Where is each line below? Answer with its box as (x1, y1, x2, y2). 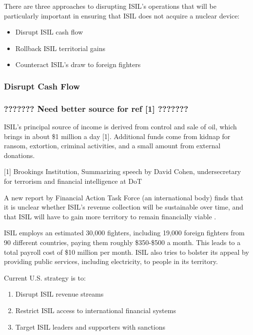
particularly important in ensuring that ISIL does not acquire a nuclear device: (4, 10, 240, 20)
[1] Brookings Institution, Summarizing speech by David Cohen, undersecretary (4, 166, 241, 176)
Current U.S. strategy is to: (4, 272, 86, 282)
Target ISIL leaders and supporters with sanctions (15, 321, 165, 332)
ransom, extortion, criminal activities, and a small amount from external (4, 141, 221, 151)
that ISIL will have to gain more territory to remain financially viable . (4, 211, 216, 221)
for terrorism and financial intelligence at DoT (4, 176, 142, 186)
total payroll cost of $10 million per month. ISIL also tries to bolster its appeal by (4, 247, 249, 257)
